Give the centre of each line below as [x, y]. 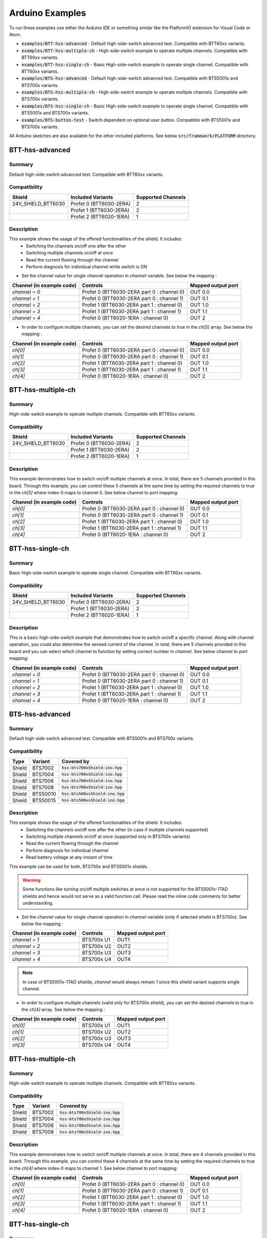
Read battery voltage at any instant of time [69, 857]
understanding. [38, 903]
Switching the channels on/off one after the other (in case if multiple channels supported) [117, 829]
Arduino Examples [48, 13]
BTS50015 [44, 800]
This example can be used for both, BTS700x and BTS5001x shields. [79, 866]
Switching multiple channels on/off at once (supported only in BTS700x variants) [108, 836]
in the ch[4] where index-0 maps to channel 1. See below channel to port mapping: [93, 1168]
